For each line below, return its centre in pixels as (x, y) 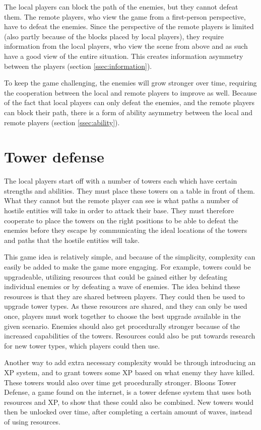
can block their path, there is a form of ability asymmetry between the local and (128, 112)
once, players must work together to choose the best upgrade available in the (122, 316)
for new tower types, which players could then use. (82, 345)
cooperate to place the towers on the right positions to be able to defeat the (121, 220)
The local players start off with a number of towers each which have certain (121, 181)
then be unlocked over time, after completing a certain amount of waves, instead (128, 412)
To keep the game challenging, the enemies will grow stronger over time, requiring (130, 83)
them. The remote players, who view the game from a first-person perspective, (125, 16)
